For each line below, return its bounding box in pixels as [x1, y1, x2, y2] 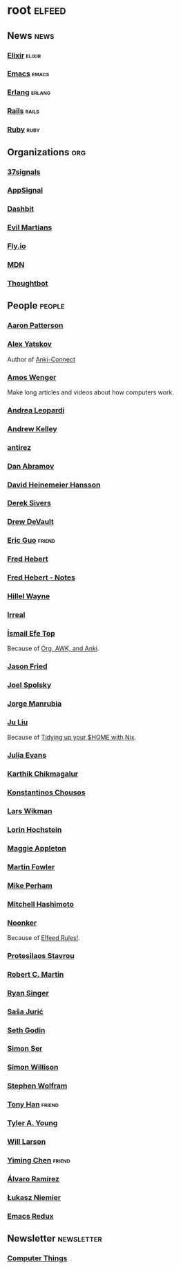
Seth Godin [7, 1025, 46, 1035]
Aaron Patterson [7, 321, 64, 331]
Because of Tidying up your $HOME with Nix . [7, 733, 137, 742]
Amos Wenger [7, 372, 57, 382]
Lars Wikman [7, 806, 53, 816]
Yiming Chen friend [7, 1156, 70, 1165]
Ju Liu [7, 717, 28, 727]
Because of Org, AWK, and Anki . [7, 644, 99, 653]
